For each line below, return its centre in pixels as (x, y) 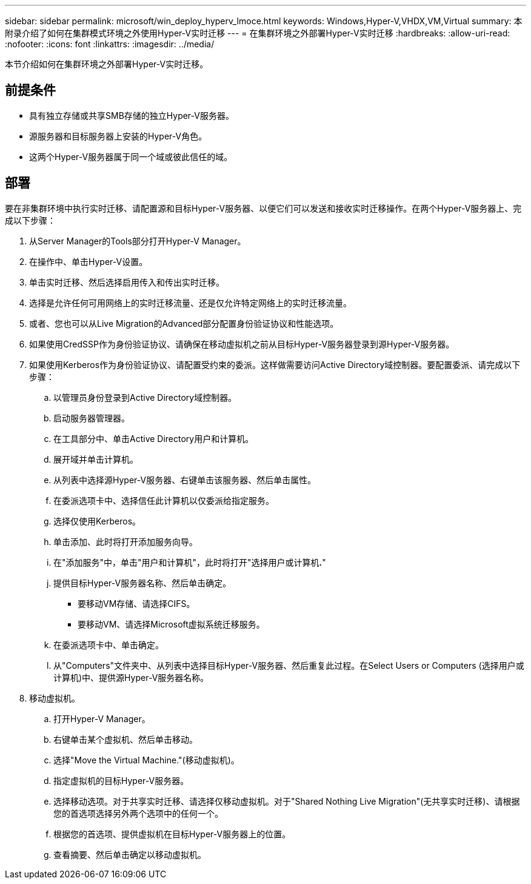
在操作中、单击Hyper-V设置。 (88, 261)
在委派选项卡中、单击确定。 (109, 645)
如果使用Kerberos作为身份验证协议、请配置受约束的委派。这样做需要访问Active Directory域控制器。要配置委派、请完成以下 (275, 364)
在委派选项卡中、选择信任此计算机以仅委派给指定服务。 (164, 500)
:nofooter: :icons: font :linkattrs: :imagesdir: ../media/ (110, 44)
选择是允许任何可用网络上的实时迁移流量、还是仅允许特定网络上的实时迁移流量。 (190, 303)
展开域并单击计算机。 (96, 459)
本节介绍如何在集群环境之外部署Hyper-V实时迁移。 (107, 64)
